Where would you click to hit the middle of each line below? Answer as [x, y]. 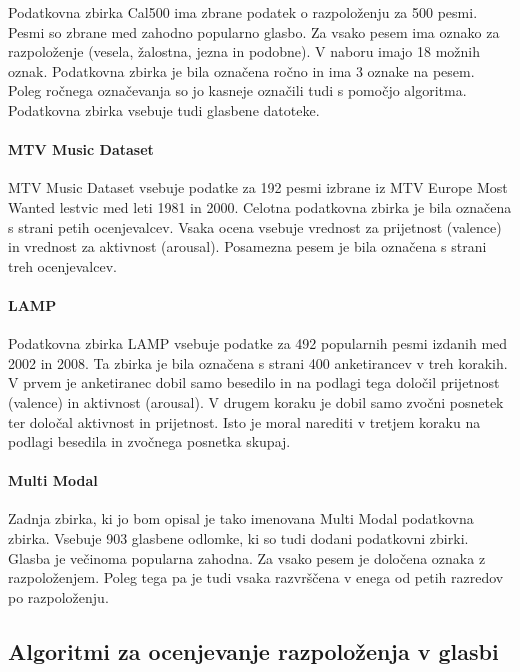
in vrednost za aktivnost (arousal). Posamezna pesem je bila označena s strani [247, 246]
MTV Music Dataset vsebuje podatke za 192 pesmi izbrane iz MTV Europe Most [258, 187]
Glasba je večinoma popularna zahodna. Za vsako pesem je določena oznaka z [247, 557]
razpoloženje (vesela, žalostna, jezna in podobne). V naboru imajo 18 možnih [244, 51]
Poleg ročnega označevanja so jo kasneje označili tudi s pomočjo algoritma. [237, 90]
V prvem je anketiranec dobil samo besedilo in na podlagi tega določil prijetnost [254, 382]
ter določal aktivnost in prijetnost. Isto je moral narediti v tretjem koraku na [244, 421]
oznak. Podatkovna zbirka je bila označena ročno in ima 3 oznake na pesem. [241, 70]
